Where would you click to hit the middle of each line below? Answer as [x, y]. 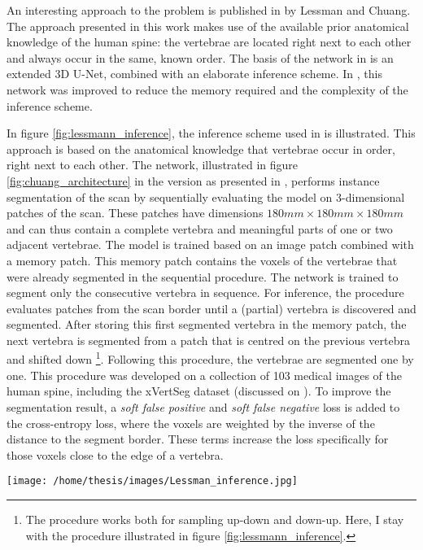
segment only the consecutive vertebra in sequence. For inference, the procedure [205, 292]
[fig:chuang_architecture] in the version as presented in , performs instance [193, 180]
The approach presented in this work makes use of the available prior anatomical [208, 26]
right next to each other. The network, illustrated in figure [153, 165]
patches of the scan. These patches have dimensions [135, 213]
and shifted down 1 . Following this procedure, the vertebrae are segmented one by [210, 358]
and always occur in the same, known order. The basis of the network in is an [200, 57]
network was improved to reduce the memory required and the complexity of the [207, 89]
